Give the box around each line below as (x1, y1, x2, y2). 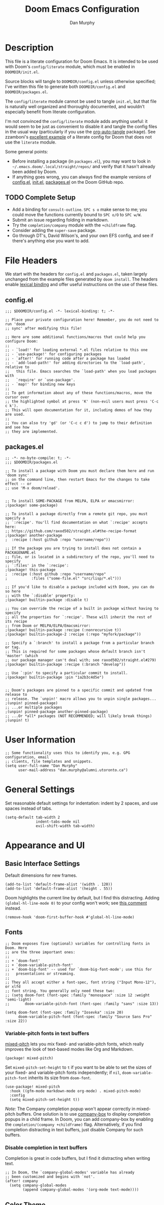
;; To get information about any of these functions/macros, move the (5, 391, 152, 396)
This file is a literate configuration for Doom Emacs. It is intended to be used (5, 58, 158, 64)
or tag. (5, 645, 21, 650)
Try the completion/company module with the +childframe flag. (12, 222, 137, 228)
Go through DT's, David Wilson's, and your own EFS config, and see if (12, 232, 154, 238)
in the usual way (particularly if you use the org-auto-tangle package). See (5, 129, 156, 135)
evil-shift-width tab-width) (36, 823, 95, 829)
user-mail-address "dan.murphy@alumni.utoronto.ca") (18, 768, 128, 773)
